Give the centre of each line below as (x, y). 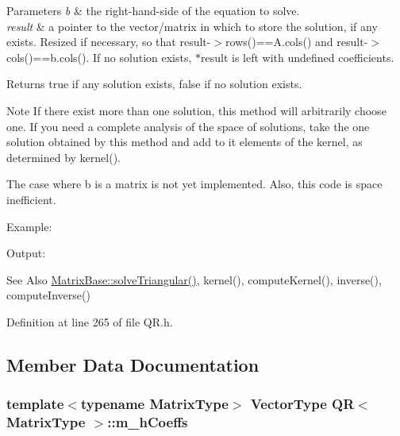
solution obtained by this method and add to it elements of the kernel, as (185, 142)
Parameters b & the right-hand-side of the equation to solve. (153, 10)
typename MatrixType (154, 404)
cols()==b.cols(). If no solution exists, (99, 57)
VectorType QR (302, 404)
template (35, 404)
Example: (29, 226)
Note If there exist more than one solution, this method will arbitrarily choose (196, 110)
